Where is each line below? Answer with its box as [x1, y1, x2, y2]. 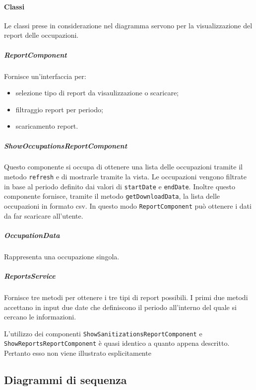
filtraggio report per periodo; [15, 104, 103, 114]
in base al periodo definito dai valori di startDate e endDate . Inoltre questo [4, 181, 236, 191]
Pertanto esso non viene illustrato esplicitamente [4, 348, 151, 358]
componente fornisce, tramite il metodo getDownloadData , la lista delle [4, 191, 220, 201]
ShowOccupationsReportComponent [4, 140, 128, 151]
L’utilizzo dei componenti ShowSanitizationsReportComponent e [4, 328, 202, 338]
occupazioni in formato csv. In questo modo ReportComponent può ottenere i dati [4, 201, 252, 211]
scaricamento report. [15, 121, 78, 131]
